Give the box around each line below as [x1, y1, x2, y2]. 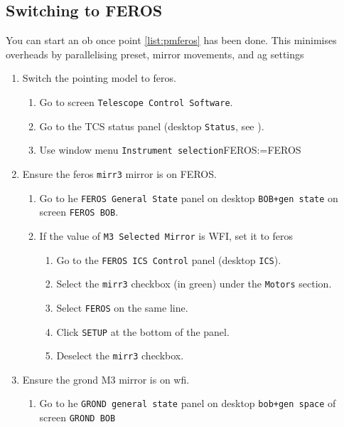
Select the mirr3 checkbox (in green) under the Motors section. [56, 276, 332, 291]
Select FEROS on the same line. [56, 300, 188, 315]
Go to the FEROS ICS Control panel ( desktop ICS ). [56, 252, 281, 267]
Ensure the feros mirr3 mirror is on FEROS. [22, 166, 217, 181]
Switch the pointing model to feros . [22, 70, 176, 85]
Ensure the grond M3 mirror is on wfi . [22, 371, 190, 386]
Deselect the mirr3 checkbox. [56, 348, 184, 363]
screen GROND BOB [39, 410, 116, 425]
